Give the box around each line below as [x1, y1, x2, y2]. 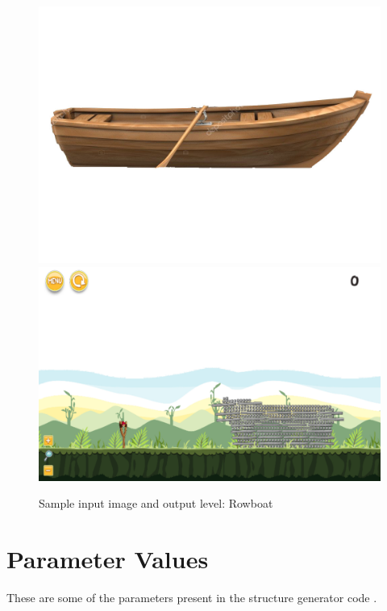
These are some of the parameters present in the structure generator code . [6, 588, 377, 605]
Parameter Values [6, 542, 209, 575]
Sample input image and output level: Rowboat [39, 495, 273, 512]
